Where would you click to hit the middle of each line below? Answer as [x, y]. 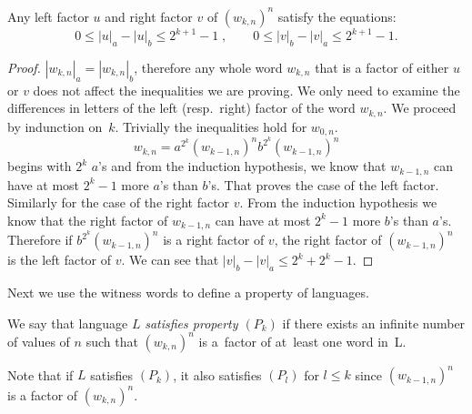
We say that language [68, 323]
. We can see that [170, 260]
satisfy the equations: [337, 16]
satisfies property [191, 323]
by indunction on [55, 126]
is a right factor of [214, 240]
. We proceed [420, 108]
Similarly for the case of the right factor [119, 202]
